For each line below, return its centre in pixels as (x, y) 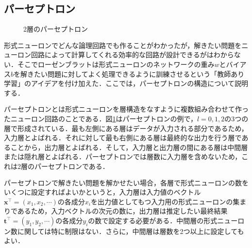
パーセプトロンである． (72, 166)
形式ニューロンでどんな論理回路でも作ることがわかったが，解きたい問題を (123, 45)
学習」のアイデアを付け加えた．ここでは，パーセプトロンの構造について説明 (126, 83)
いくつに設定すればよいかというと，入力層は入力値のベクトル (102, 192)
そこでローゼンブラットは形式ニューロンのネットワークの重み (116, 64)
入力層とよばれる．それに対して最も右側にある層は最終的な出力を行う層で (123, 138)
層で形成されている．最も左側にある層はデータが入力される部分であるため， (126, 128)
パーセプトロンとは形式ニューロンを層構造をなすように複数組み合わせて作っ (126, 109)
